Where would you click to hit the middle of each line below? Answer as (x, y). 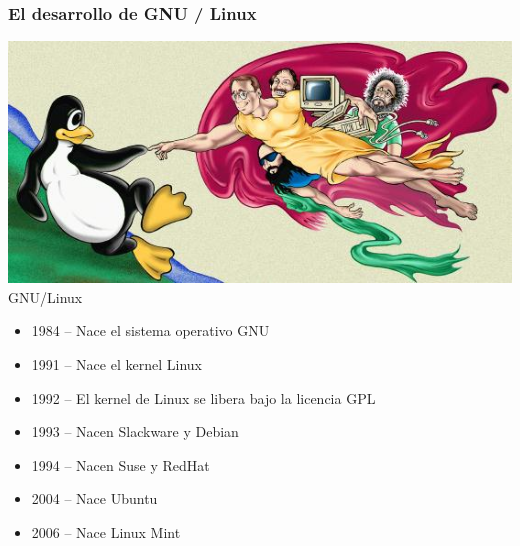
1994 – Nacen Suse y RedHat (120, 464)
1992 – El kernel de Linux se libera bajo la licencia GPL (203, 397)
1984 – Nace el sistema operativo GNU (150, 330)
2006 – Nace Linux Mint (106, 531)
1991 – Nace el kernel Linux (116, 363)
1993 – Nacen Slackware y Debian (135, 431)
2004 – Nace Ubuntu (94, 498)
